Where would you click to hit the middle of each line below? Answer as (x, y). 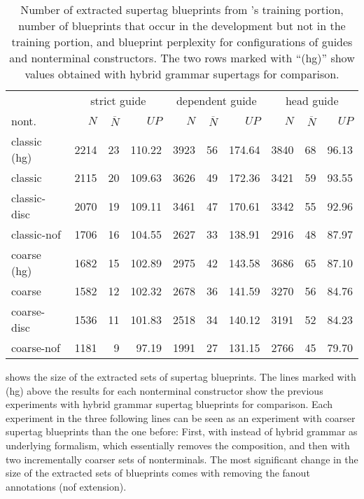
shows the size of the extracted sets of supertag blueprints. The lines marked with (181, 377)
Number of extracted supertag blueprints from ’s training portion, (182, 9)
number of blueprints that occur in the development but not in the (182, 26)
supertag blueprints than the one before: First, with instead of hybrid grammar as (182, 431)
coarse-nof (36, 347)
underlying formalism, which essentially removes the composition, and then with (178, 445)
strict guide (118, 100)
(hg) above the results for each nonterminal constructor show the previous (164, 390)
